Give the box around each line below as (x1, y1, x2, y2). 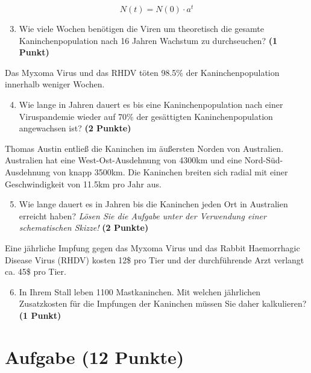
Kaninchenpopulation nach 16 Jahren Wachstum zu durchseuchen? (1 (19, 34, 277, 46)
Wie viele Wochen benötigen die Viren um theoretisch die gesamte (19, 22, 264, 35)
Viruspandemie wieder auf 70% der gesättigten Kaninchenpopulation (19, 110, 273, 122)
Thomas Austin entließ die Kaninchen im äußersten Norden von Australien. (5, 142, 284, 154)
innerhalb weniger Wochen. (5, 78, 105, 90)
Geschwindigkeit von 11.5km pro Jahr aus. (5, 177, 162, 190)
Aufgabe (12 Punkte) (5, 344, 184, 369)
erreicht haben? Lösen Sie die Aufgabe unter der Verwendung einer (19, 209, 266, 222)
